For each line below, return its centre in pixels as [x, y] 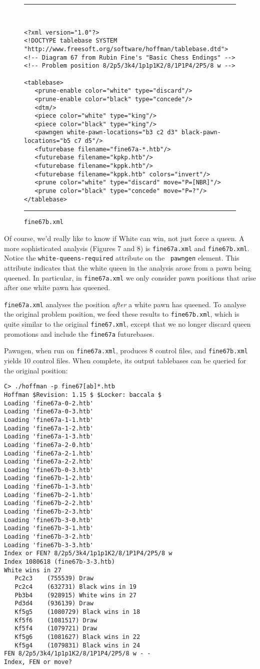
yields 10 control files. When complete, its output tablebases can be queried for [125, 361]
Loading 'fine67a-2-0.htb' [49, 445]
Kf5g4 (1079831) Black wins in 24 [77, 645]
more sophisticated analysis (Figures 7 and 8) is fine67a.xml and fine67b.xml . [127, 248]
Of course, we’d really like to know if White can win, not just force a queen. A [124, 238]
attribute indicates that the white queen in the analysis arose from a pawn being [127, 267]
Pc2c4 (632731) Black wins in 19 [75, 587]
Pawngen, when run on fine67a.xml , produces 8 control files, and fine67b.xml [126, 351]
